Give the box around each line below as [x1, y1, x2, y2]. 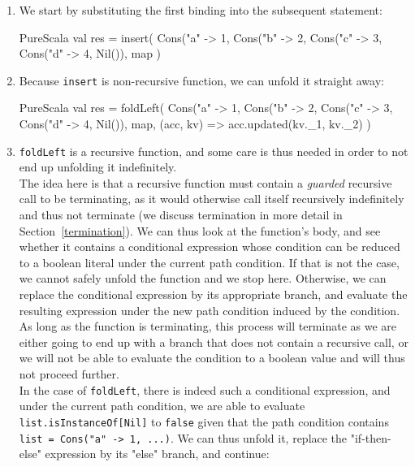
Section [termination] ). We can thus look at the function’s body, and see [19, 222, 381, 239]
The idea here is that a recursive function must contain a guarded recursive [19, 174, 392, 191]
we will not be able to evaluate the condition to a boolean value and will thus [19, 349, 405, 366]
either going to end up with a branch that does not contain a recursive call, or [19, 333, 409, 350]
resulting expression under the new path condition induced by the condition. [19, 301, 400, 318]
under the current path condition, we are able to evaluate [19, 397, 305, 414]
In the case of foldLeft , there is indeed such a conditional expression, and [19, 381, 391, 398]
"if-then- [350, 429, 391, 446]
